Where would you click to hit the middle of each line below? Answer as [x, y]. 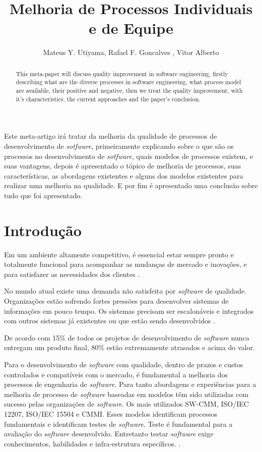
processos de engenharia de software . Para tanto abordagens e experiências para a [130, 384]
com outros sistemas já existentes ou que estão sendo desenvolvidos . [110, 321]
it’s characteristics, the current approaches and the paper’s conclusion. [108, 99]
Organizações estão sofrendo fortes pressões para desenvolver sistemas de [116, 300]
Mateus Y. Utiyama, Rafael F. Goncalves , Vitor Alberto [131, 52]
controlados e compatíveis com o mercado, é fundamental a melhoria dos [116, 374]
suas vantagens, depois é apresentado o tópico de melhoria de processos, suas [123, 166]
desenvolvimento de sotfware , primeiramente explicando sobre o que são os [119, 146]
